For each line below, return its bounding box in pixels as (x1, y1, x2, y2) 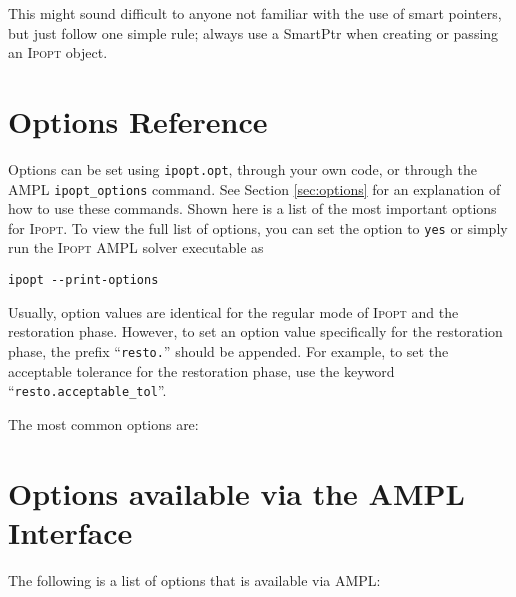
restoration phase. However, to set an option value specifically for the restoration (8, 321, 503, 342)
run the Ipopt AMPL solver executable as (8, 237, 264, 258)
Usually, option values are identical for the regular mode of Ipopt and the (8, 301, 459, 322)
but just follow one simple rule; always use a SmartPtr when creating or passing (8, 22, 499, 43)
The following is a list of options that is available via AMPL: (8, 569, 381, 590)
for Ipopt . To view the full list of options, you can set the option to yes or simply (8, 217, 508, 238)
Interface (8, 511, 133, 552)
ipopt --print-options (8, 273, 159, 288)
